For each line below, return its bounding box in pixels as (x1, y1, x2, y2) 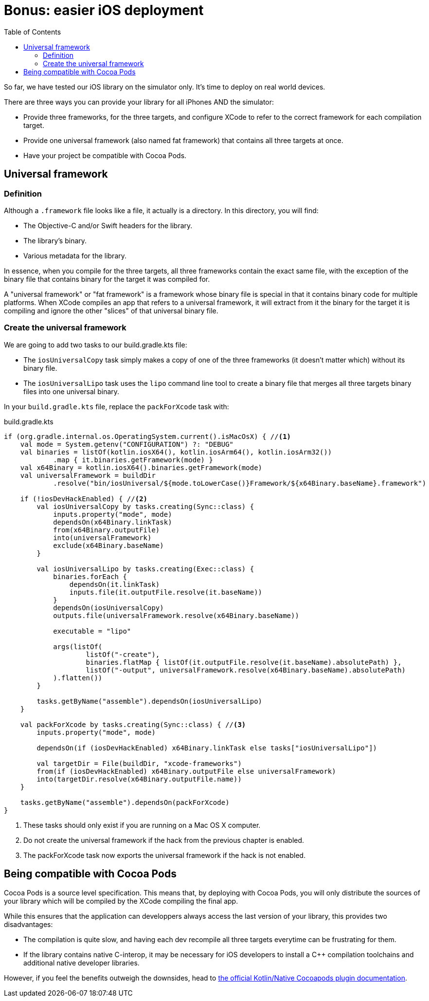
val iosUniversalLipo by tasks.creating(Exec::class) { (36, 564, 254, 573)
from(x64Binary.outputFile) (53, 526, 160, 534)
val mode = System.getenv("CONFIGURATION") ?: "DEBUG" (20, 440, 234, 448)
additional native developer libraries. (23, 958, 140, 967)
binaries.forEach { (53, 572, 127, 581)
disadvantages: (4, 920, 53, 928)
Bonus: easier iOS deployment (4, 2, 204, 18)
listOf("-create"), (86, 650, 160, 658)
